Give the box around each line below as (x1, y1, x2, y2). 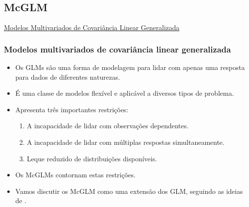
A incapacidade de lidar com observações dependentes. (27, 121, 189, 131)
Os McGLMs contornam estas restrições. (15, 170, 136, 180)
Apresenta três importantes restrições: (15, 104, 128, 114)
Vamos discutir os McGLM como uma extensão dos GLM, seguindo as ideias (15, 186, 243, 196)
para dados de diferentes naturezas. (15, 71, 120, 82)
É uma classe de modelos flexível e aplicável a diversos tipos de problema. (15, 88, 234, 98)
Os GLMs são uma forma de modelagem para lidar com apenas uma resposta (15, 62, 245, 72)
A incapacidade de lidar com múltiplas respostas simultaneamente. (27, 137, 225, 147)
